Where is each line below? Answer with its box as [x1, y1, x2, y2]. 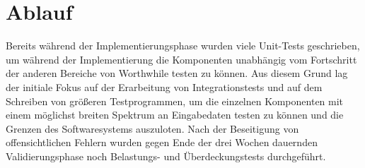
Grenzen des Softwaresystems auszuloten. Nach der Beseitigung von [6, 121, 299, 136]
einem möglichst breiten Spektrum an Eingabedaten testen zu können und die [6, 107, 344, 122]
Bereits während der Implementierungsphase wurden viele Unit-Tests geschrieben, [6, 38, 360, 53]
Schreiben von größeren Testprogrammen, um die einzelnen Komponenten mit [6, 93, 344, 108]
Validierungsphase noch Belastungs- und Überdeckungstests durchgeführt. [6, 148, 326, 163]
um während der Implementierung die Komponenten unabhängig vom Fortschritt [6, 52, 357, 66]
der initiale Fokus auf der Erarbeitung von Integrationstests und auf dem [6, 79, 323, 94]
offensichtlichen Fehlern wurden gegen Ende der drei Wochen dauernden [6, 135, 318, 150]
